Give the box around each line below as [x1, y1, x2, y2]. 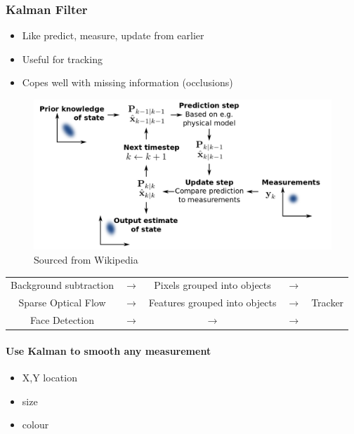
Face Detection [30, 313, 94, 327]
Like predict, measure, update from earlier [22, 28, 204, 43]
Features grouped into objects [148, 295, 277, 310]
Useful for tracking [22, 51, 103, 66]
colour [22, 417, 49, 432]
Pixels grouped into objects [154, 278, 271, 292]
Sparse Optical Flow [18, 295, 106, 310]
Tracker [311, 295, 344, 310]
